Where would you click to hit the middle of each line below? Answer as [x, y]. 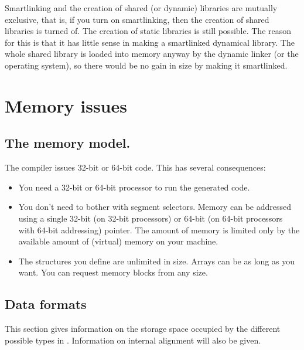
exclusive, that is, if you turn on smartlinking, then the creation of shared [137, 19]
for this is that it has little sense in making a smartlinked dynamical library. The [150, 42]
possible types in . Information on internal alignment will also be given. [133, 340]
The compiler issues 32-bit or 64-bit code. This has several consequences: [135, 167]
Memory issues [66, 105]
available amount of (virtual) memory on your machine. [118, 241]
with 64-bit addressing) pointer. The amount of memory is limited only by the [159, 230]
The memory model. [68, 143]
